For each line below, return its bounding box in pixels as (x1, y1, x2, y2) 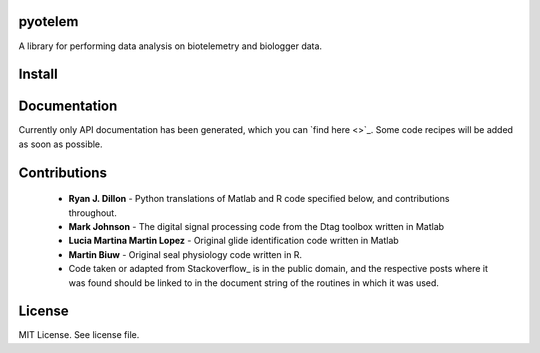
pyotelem (18, 13, 79, 30)
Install (18, 66, 59, 83)
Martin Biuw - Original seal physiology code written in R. (68, 248, 303, 260)
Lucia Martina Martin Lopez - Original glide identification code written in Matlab (68, 235, 399, 247)
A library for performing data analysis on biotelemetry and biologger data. (18, 40, 323, 52)
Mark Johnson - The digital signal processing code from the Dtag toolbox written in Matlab (68, 221, 445, 233)
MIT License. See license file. (18, 329, 140, 341)
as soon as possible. (18, 138, 104, 150)
